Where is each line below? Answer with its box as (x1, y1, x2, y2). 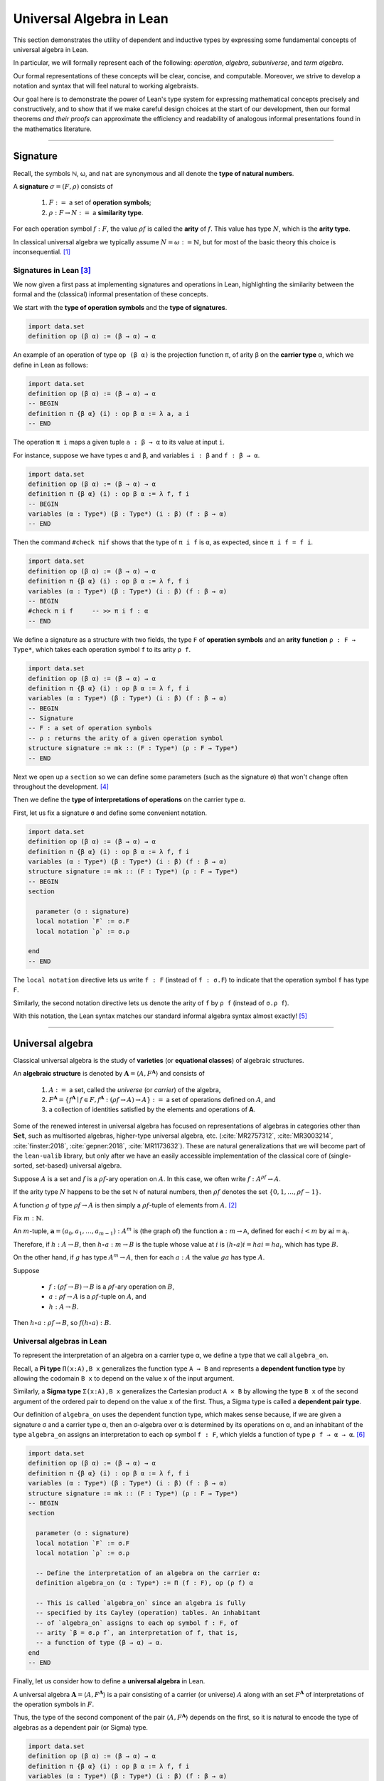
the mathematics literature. (13, 125, 92, 133)
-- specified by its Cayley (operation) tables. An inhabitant (36, 1609, 261, 1617)
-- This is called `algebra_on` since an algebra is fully (36, 1599, 246, 1606)
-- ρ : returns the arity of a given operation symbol (28, 734, 223, 742)
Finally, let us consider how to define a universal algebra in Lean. (13, 1677, 206, 1686)
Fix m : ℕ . (13, 1214, 44, 1222)
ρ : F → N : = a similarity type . (48, 208, 144, 217)
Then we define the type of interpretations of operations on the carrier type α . (13, 795, 246, 804)
